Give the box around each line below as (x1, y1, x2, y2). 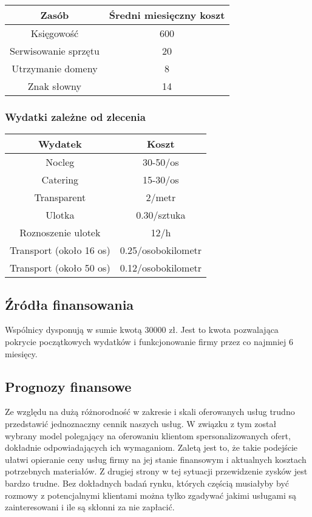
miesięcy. (5, 347, 38, 360)
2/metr (146, 190, 176, 205)
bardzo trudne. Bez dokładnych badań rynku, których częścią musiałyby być (5, 476, 290, 489)
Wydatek (38, 137, 82, 151)
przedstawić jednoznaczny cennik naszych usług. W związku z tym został (5, 417, 277, 430)
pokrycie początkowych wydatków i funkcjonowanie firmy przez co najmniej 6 (5, 335, 293, 348)
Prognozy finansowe (5, 377, 132, 395)
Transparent (34, 190, 86, 205)
